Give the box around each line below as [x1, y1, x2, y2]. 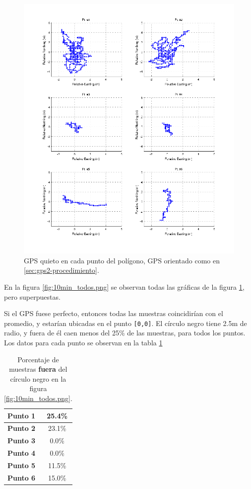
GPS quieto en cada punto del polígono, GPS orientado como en [24, 255, 220, 265]
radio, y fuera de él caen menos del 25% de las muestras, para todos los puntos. [4, 327, 246, 338]
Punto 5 [7, 460, 36, 470]
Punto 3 [7, 435, 36, 446]
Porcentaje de [17, 354, 59, 364]
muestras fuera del [9, 364, 67, 374]
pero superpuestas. [4, 291, 61, 302]
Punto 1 [7, 410, 36, 420]
